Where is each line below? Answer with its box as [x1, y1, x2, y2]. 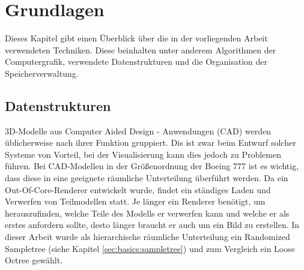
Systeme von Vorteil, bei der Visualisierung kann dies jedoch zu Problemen [5, 148, 281, 160]
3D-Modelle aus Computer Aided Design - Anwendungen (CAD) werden [5, 124, 271, 137]
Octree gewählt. [5, 254, 63, 266]
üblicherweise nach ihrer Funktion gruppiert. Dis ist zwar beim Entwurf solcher [5, 136, 296, 149]
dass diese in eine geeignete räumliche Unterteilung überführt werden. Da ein [5, 172, 288, 184]
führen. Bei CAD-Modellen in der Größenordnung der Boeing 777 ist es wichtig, [5, 160, 299, 172]
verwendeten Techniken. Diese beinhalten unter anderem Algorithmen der [5, 43, 276, 56]
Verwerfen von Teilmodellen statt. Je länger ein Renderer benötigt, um [5, 195, 266, 208]
